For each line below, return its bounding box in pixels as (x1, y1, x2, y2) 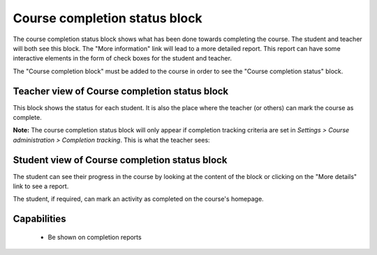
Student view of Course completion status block (13, 154, 228, 166)
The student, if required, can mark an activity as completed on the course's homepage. (13, 195, 265, 203)
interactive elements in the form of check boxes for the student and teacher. (13, 54, 232, 63)
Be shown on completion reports (47, 233, 142, 241)
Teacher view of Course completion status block (13, 85, 229, 97)
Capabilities (13, 213, 66, 225)
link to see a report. (13, 182, 69, 191)
